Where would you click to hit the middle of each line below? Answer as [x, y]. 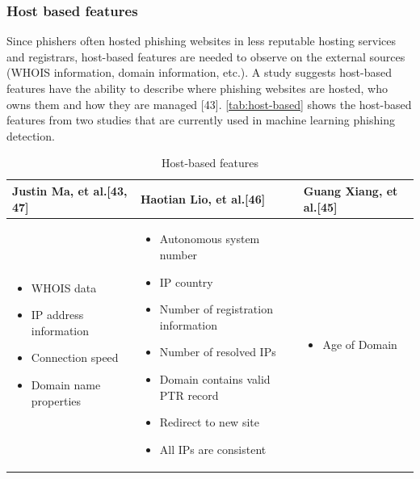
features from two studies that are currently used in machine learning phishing [201, 120]
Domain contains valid [215, 378]
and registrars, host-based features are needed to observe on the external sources [206, 56]
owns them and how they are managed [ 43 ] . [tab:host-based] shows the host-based [209, 104]
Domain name [66, 384]
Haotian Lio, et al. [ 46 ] [203, 198]
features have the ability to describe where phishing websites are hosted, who [197, 88]
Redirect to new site [209, 422]
